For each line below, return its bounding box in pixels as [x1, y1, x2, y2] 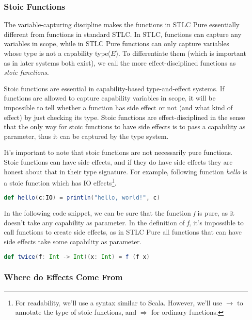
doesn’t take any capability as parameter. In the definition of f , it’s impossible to [4, 217, 244, 227]
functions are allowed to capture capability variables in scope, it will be [4, 93, 216, 103]
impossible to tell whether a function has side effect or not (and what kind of [4, 102, 233, 112]
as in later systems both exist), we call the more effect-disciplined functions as [4, 57, 236, 67]
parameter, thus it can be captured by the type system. [4, 131, 169, 141]
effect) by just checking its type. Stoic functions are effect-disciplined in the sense [4, 112, 245, 122]
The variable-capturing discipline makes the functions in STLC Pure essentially [4, 19, 240, 30]
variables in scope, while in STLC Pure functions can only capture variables [4, 38, 229, 49]
